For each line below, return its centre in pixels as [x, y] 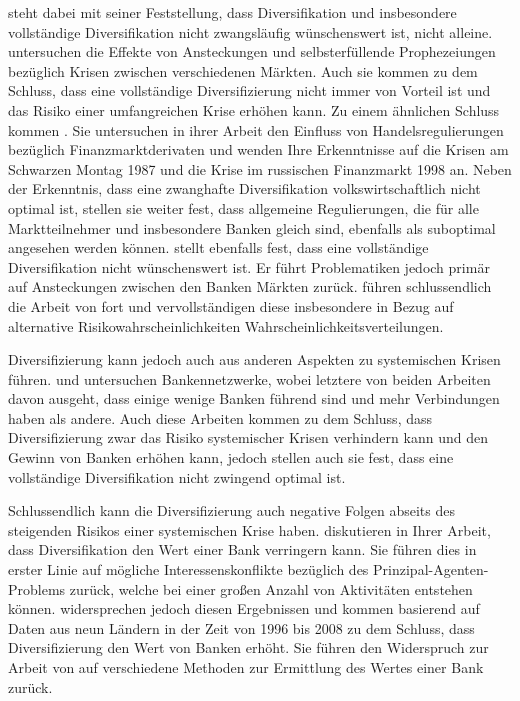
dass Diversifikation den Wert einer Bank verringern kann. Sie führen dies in [242, 549]
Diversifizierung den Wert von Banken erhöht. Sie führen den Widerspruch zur [248, 647]
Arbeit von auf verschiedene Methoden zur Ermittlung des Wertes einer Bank [246, 667]
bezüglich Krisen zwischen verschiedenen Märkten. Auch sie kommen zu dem [243, 70]
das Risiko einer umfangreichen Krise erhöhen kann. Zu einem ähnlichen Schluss [254, 109]
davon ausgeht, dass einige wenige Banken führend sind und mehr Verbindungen [254, 398]
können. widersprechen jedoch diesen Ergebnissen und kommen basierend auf [244, 608]
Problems [37, 588]
